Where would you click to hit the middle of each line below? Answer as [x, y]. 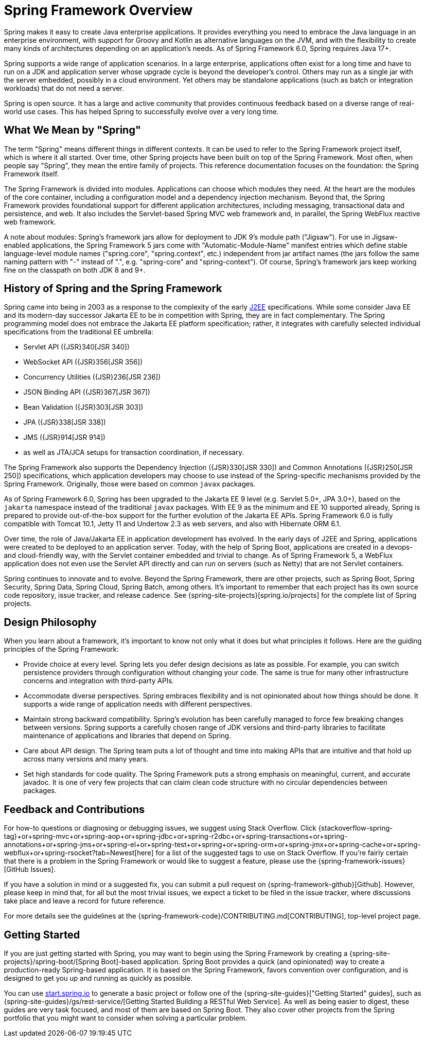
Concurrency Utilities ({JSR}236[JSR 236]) [92, 377]
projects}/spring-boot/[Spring [52, 961]
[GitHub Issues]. [30, 869]
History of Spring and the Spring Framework [113, 289]
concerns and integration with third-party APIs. [99, 681]
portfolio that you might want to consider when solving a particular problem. [126, 1018]
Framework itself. [32, 173]
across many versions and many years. [86, 759]
